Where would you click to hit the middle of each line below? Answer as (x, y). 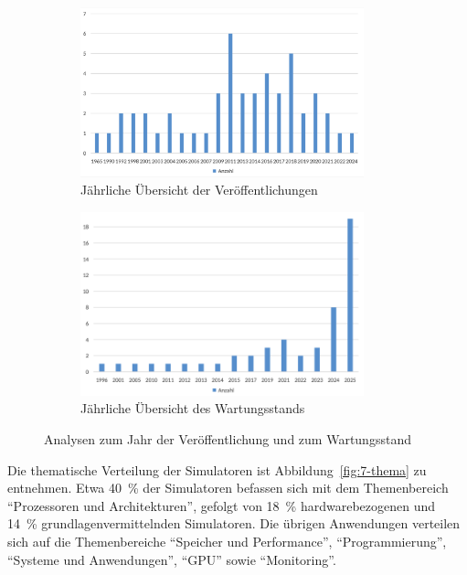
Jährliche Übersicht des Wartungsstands (193, 408)
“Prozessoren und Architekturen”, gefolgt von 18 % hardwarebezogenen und (222, 505)
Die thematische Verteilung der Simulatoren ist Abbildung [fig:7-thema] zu (217, 469)
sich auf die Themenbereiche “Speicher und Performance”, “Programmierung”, (227, 542)
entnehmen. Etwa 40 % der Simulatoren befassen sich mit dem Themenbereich (228, 488)
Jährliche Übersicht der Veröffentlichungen (199, 190)
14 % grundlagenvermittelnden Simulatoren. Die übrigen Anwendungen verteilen (234, 523)
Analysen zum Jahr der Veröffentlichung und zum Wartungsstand (228, 439)
